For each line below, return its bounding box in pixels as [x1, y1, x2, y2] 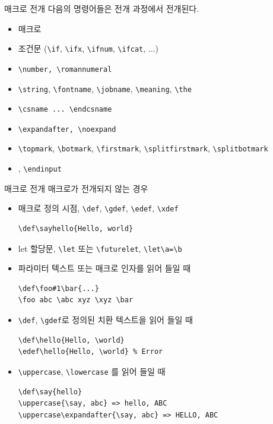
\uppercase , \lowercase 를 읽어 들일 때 [18, 365, 166, 377]
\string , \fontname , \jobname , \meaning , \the [18, 82, 192, 94]
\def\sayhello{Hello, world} [18, 224, 134, 233]
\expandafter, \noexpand [18, 125, 116, 134]
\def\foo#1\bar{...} [18, 284, 99, 293]
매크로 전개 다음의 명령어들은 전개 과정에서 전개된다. [4, 2, 199, 14]
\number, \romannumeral [18, 65, 112, 74]
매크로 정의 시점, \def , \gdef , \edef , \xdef [18, 202, 179, 214]
